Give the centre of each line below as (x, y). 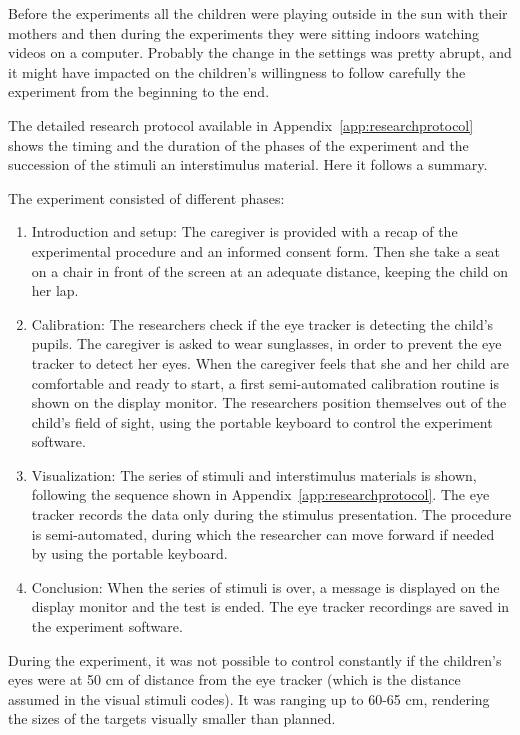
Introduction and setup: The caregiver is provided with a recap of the (244, 231)
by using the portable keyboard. (129, 553)
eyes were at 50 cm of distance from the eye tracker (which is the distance (234, 679)
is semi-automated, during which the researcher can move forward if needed (263, 533)
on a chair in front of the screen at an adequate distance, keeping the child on (270, 270)
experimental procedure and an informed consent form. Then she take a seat (266, 250)
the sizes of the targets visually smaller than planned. (172, 718)
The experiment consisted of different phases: (146, 197)
